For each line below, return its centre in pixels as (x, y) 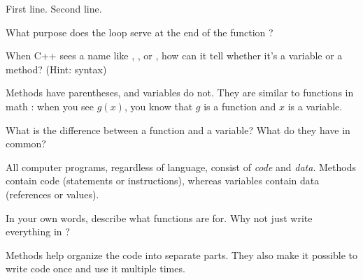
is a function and (240, 106)
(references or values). (52, 194)
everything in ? (38, 231)
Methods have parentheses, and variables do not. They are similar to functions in (180, 93)
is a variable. (315, 106)
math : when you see (50, 106)
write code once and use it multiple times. (95, 268)
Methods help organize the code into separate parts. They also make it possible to (181, 255)
